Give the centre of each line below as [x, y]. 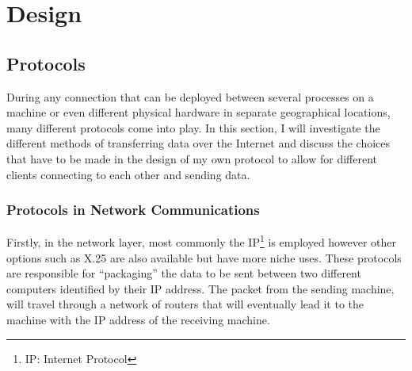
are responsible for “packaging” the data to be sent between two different [184, 273]
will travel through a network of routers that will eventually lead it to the [185, 304]
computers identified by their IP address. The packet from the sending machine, [200, 288]
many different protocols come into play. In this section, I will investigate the [193, 127]
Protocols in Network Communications [133, 210]
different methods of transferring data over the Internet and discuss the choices [198, 143]
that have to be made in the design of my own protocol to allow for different [192, 158]
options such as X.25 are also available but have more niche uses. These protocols [204, 257]
